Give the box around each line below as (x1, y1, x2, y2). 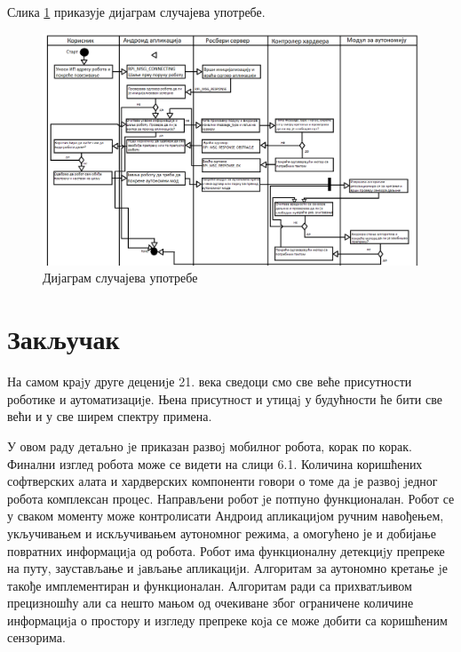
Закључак (7, 321, 120, 357)
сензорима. (7, 628, 66, 647)
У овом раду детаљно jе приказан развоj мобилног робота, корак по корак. (7, 436, 412, 455)
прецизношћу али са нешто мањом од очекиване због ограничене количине (7, 593, 414, 612)
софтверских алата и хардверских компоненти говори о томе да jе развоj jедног (7, 472, 438, 490)
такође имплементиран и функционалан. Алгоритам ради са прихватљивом (7, 576, 412, 594)
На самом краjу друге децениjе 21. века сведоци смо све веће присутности (7, 372, 412, 391)
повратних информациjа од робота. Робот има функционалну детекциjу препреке (7, 541, 445, 560)
